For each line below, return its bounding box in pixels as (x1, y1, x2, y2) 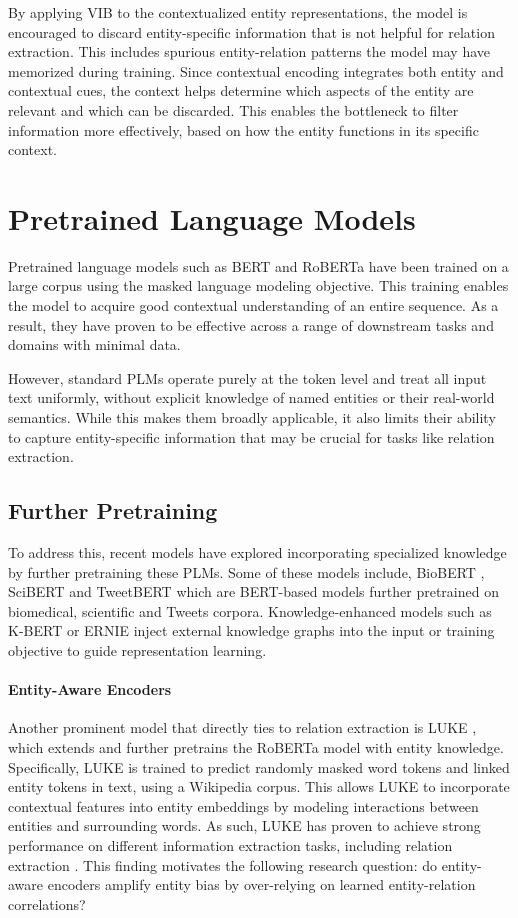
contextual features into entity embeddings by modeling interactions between (8, 795, 479, 816)
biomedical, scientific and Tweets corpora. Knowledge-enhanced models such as (8, 600, 492, 621)
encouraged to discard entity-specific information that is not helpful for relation (8, 21, 495, 42)
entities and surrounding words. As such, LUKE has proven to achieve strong (8, 815, 481, 836)
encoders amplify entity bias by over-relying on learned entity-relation (47, 874, 476, 895)
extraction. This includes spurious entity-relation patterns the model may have (8, 41, 490, 62)
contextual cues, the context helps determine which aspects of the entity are (8, 80, 474, 101)
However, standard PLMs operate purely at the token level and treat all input (8, 367, 487, 388)
